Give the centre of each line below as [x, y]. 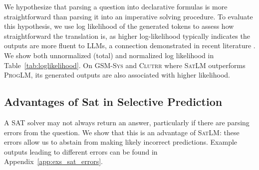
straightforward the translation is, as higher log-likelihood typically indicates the [127, 36]
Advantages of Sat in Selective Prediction [113, 102]
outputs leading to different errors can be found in [81, 151]
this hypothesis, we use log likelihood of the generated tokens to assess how [119, 26]
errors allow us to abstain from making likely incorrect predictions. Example [121, 142]
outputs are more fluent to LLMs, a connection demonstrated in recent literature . [130, 45]
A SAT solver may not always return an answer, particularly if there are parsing [127, 122]
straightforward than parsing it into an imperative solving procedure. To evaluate [129, 16]
